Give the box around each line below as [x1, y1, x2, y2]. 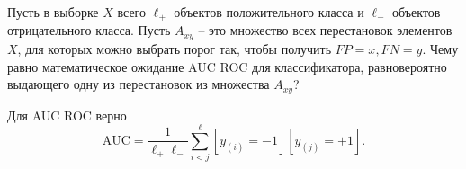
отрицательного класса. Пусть [7, 21, 171, 40]
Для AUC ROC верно [7, 105, 127, 124]
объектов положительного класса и [174, 3, 364, 21]
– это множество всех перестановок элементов [198, 21, 453, 40]
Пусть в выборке [7, 3, 99, 21]
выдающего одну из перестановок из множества [7, 75, 270, 93]
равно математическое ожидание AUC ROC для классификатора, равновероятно [7, 57, 447, 76]
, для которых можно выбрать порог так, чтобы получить [17, 39, 332, 58]
